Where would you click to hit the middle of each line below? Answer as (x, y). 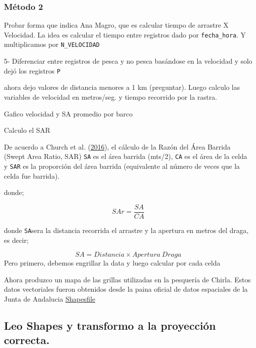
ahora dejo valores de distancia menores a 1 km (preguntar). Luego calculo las (122, 87)
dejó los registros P (32, 70)
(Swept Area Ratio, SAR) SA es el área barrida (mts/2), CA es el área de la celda (126, 156)
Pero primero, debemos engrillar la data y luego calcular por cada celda (112, 263)
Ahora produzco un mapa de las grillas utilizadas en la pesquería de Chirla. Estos (128, 279)
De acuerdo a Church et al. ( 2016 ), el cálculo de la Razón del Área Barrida (117, 146)
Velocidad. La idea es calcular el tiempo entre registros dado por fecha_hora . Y (125, 34)
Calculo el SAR (27, 130)
